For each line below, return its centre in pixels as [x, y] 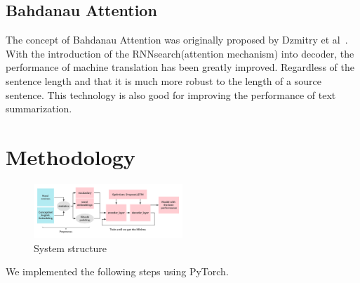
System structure [71, 248]
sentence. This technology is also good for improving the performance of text [171, 94]
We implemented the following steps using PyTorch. [117, 271]
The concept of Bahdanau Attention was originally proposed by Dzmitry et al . [177, 40]
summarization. [39, 108]
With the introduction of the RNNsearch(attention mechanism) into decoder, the [180, 53]
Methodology [71, 156]
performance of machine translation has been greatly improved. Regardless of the [180, 67]
